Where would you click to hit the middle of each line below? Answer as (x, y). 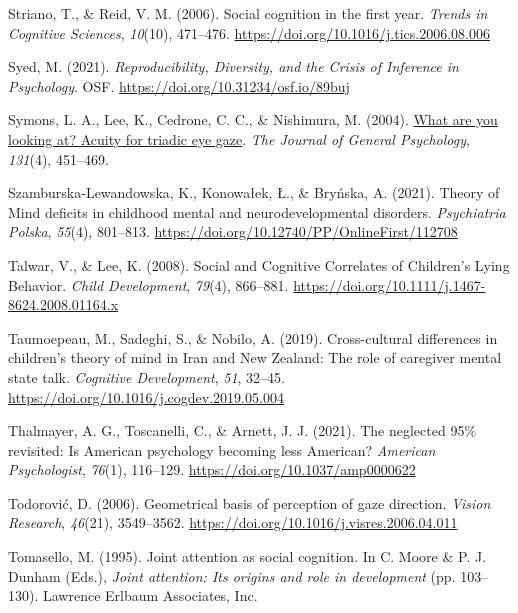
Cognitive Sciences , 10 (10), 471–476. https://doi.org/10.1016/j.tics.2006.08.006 (249, 32)
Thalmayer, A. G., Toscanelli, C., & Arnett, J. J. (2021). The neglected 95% (242, 430)
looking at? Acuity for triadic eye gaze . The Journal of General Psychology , (239, 138)
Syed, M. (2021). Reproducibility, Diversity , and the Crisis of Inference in (233, 66)
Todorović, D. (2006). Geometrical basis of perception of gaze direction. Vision (249, 502)
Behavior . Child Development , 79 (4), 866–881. (148, 284)
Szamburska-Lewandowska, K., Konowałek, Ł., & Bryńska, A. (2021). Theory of (254, 192)
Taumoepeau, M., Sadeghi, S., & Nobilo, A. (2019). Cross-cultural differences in (253, 337)
